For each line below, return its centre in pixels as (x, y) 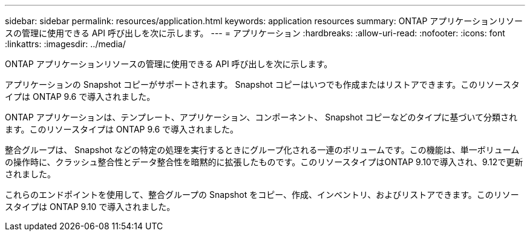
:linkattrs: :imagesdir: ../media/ (65, 44)
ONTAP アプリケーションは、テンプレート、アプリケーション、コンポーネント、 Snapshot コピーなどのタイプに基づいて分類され (261, 117)
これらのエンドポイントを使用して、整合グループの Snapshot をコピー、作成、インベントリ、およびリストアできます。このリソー (262, 195)
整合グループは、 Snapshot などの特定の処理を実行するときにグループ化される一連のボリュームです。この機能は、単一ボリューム (262, 150)
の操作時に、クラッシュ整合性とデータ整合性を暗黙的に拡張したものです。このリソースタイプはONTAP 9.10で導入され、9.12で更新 (264, 162)
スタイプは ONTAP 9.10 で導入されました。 (90, 207)
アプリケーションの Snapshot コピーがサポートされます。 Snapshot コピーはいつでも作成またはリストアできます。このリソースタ (262, 84)
